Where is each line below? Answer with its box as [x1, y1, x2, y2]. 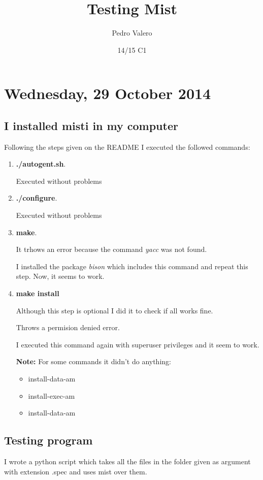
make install [16, 288, 59, 299]
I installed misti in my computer [4, 117, 178, 133]
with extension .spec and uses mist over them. [4, 466, 147, 476]
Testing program [4, 432, 93, 448]
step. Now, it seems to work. [16, 271, 105, 281]
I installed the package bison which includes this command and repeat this [16, 261, 248, 271]
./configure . [16, 193, 57, 203]
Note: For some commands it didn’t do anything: [16, 356, 171, 367]
